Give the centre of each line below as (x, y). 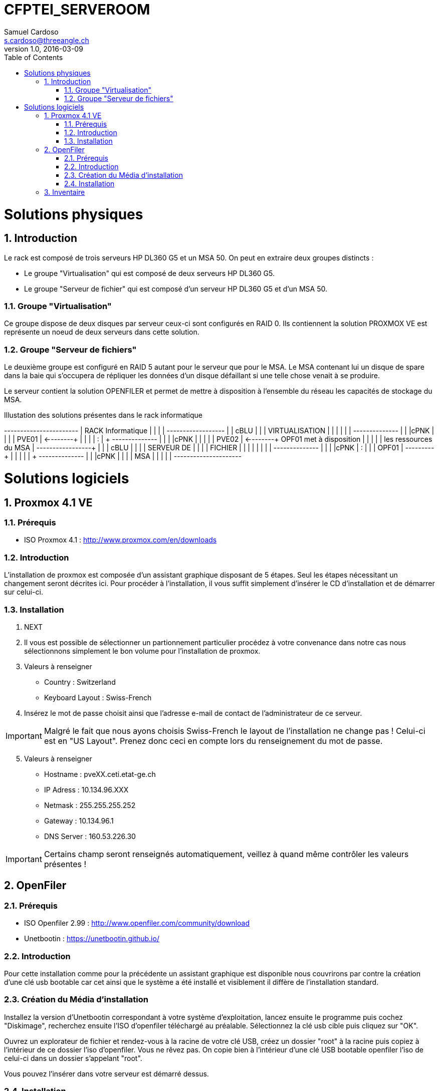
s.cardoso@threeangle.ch (47, 40)
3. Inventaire (65, 192)
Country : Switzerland (80, 682)
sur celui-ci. (24, 592)
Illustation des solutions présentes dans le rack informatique (103, 415)
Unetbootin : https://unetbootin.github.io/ (92, 939)
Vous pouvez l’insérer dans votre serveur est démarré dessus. (106, 1073)
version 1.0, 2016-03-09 (44, 49)
